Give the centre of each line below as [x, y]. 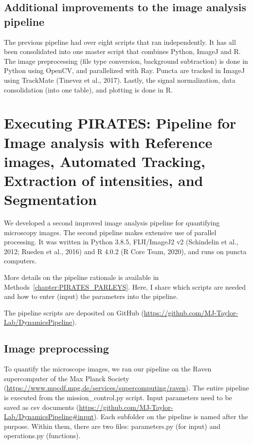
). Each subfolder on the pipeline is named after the [171, 416]
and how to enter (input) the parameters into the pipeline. [91, 296]
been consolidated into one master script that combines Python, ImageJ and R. [122, 51]
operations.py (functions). [42, 435]
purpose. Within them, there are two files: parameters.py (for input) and [112, 426]
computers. [20, 261]
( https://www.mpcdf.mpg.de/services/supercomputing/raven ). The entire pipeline [126, 388]
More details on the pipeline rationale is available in [81, 277]
